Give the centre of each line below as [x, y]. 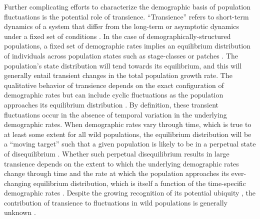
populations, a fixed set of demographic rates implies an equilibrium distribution [127, 46]
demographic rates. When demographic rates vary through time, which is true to [128, 124]
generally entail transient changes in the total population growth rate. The [118, 75]
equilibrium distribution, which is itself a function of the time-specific [139, 183]
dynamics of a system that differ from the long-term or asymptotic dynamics [121, 26]
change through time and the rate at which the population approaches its [116, 173]
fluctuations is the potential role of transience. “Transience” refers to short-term [126, 16]
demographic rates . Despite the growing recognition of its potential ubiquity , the [130, 193]
